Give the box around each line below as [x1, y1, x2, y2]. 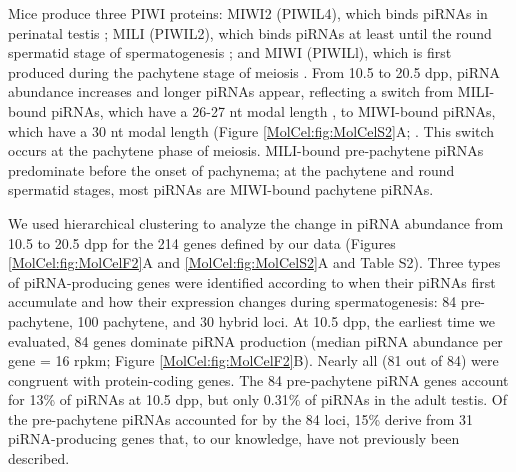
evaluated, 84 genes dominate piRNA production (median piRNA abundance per [8, 330, 503, 351]
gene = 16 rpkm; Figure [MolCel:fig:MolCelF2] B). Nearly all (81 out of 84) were [8, 350, 499, 371]
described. [8, 448, 70, 469]
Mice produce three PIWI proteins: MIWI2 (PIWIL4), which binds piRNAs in [8, 3, 488, 23]
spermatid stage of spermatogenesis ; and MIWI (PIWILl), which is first [8, 42, 452, 63]
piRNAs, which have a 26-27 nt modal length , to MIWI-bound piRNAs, [51, 100, 496, 121]
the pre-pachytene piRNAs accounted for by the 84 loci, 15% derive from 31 [8, 408, 474, 429]
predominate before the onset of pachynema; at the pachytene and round [8, 159, 455, 180]
